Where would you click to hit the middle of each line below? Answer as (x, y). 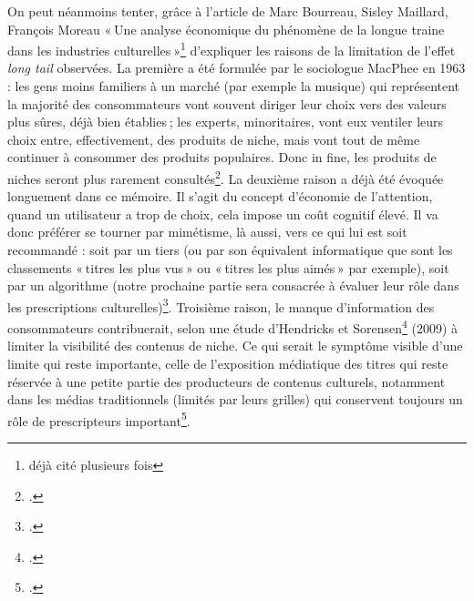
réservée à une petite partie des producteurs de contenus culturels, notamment (227, 381)
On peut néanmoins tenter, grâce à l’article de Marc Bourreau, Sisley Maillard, (228, 11)
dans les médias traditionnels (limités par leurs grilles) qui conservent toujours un (235, 399)
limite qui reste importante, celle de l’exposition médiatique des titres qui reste (228, 363)
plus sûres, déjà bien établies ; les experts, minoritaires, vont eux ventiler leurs (226, 122)
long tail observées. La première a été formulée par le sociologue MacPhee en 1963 (237, 68)
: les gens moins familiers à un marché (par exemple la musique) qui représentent (234, 86)
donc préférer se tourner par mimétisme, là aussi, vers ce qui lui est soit (207, 232)
